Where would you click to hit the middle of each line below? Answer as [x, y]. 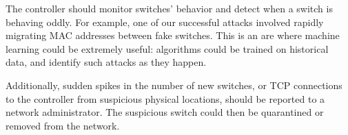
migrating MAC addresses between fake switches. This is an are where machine [173, 35]
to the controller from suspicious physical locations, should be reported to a [165, 98]
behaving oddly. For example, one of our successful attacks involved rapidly [165, 22]
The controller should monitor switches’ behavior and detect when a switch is [169, 8]
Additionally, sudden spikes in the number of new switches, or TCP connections [174, 85]
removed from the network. [63, 125]
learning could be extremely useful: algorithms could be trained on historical [167, 48]
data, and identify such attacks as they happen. [106, 62]
